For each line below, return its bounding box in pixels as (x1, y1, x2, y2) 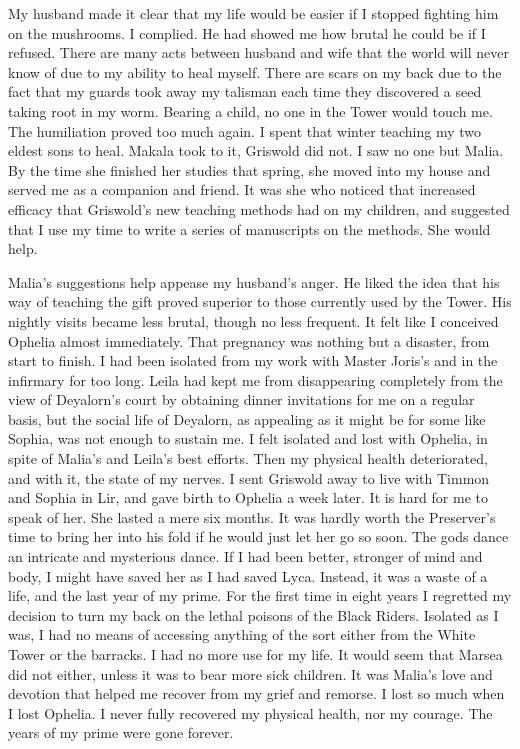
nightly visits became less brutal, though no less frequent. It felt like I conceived (8, 310, 499, 331)
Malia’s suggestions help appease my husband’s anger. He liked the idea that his (8, 271, 500, 292)
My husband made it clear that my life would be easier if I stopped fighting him (8, 3, 499, 23)
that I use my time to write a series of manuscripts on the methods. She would (8, 218, 491, 239)
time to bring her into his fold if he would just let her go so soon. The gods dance (8, 526, 509, 547)
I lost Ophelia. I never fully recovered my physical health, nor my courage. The (8, 702, 493, 723)
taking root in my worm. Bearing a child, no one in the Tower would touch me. (8, 100, 493, 121)
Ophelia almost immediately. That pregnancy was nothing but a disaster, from (8, 330, 490, 351)
